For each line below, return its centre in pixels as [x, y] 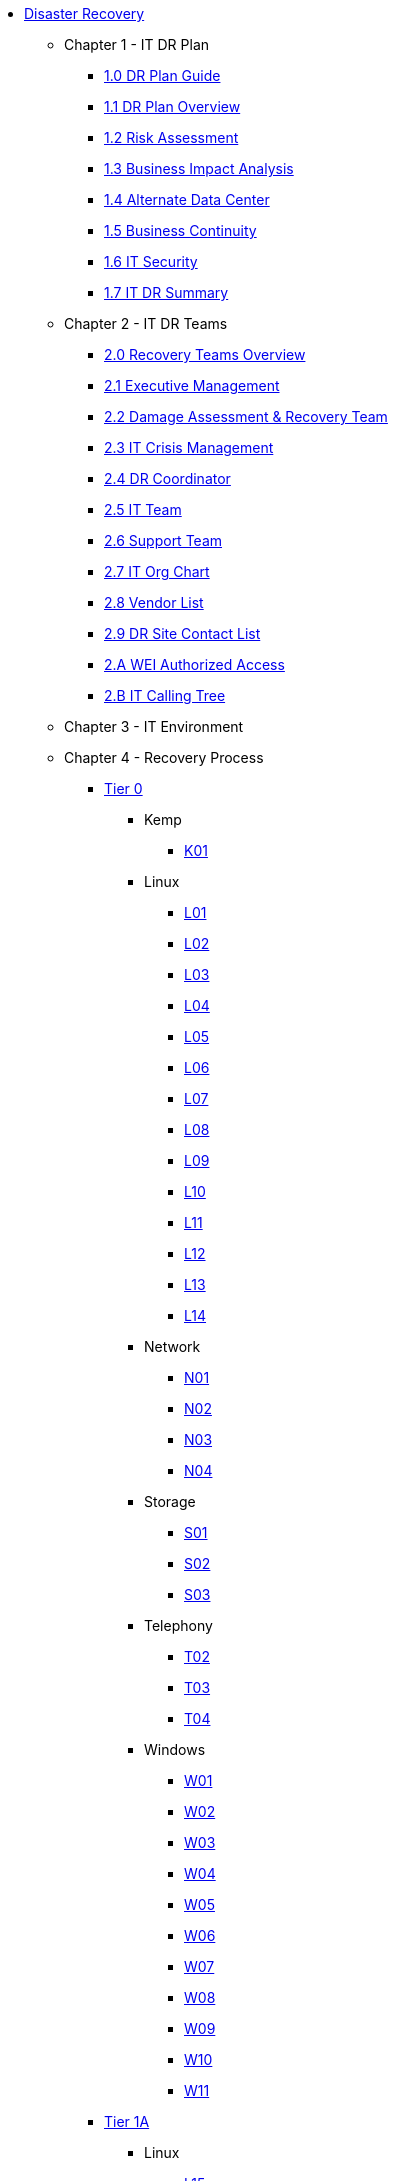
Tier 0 [123, 788]
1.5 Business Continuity [180, 230]
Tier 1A [127, 2121]
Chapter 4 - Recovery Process [164, 757]
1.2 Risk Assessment [171, 137]
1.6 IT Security [151, 261]
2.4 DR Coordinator [167, 478]
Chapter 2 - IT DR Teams [146, 323]
